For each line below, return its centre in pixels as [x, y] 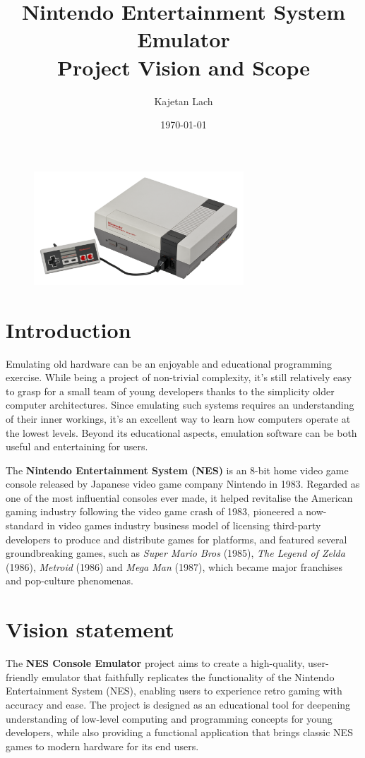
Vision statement [90, 629]
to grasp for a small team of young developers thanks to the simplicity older [170, 391]
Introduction [68, 329]
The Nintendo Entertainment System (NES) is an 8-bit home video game [177, 470]
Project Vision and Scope [184, 67]
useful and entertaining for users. [77, 446]
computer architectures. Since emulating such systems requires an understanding [180, 405]
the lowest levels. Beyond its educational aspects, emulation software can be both [181, 432]
